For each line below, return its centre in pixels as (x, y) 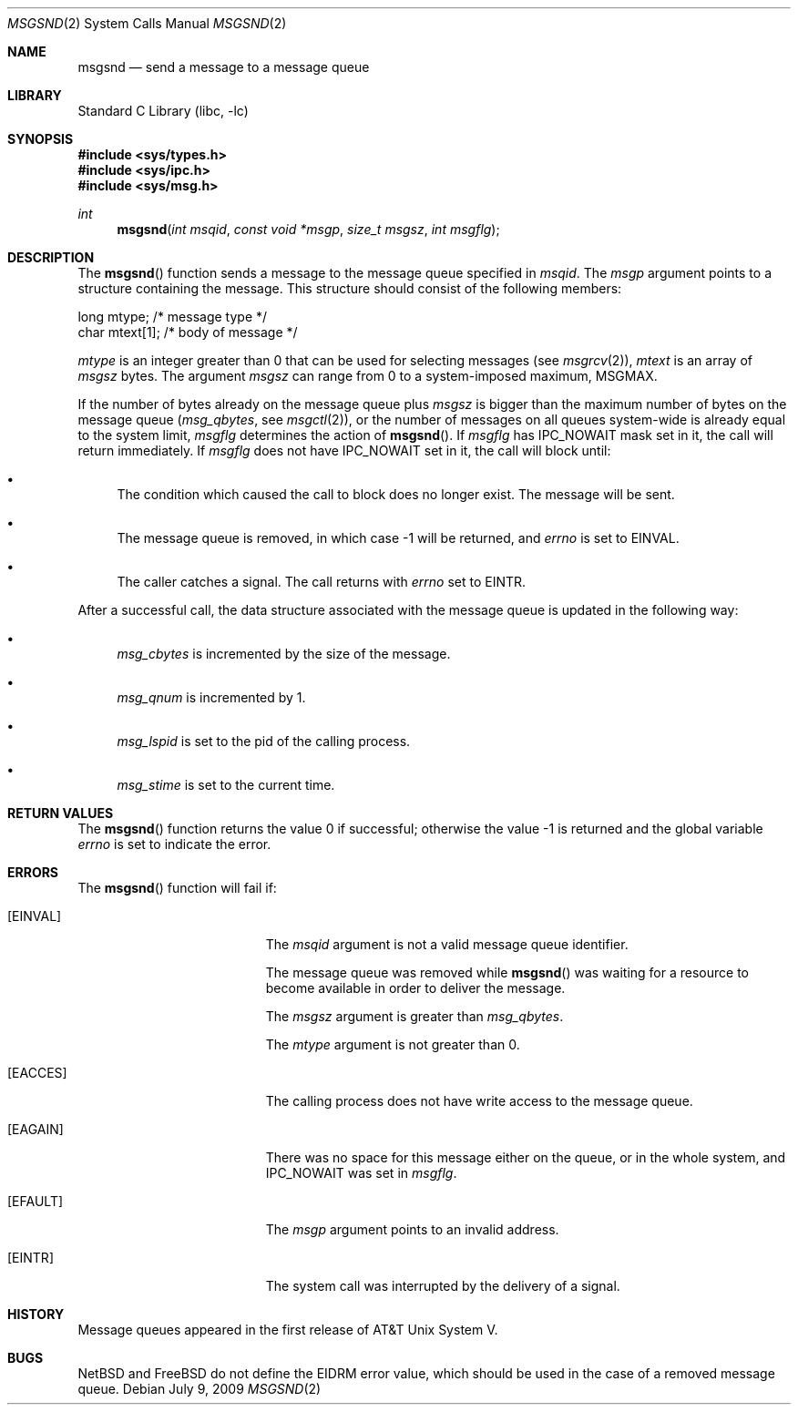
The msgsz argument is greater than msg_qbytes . (414, 1016)
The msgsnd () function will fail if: (177, 888)
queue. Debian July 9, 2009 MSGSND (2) (199, 1389)
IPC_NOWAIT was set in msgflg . (361, 1173)
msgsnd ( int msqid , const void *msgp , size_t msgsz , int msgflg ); (308, 229)
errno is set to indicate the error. (174, 844)
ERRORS (33, 872)
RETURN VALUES (61, 813)
